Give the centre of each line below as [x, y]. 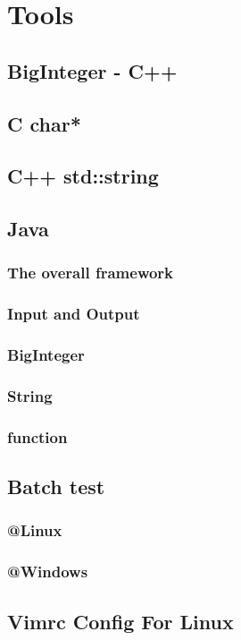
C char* [44, 123]
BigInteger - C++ [92, 70]
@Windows [48, 572]
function [37, 436]
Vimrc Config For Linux [120, 621]
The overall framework [91, 273]
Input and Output [74, 314]
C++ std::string [83, 176]
